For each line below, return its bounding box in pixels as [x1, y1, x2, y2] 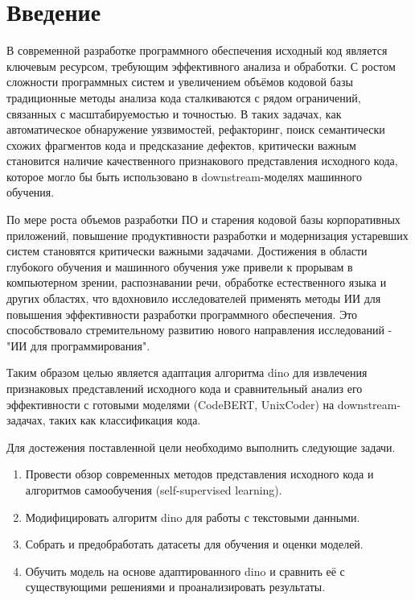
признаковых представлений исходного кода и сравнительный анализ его [6, 380, 363, 396]
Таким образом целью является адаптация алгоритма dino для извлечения [6, 364, 368, 381]
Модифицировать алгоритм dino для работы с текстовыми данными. [25, 508, 360, 525]
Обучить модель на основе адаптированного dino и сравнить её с [25, 562, 345, 579]
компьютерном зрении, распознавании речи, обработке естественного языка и [6, 274, 387, 291]
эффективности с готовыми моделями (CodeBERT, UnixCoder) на [6, 395, 335, 412]
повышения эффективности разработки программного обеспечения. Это [6, 305, 358, 322]
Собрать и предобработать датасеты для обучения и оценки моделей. [25, 536, 364, 552]
